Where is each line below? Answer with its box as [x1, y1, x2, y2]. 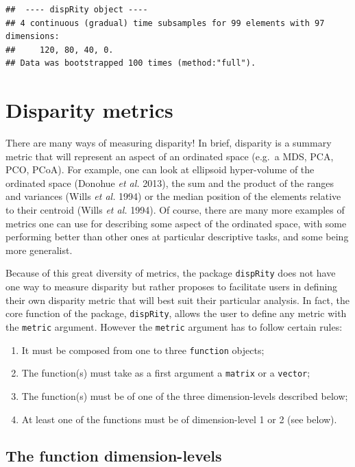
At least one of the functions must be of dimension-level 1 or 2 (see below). [21, 412, 337, 426]
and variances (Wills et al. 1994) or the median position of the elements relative [5, 189, 341, 203]
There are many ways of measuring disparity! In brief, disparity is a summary [5, 136, 332, 150]
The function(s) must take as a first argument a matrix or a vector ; [21, 366, 310, 380]
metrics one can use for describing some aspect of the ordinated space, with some [5, 216, 347, 230]
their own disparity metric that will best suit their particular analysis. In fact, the [5, 292, 350, 307]
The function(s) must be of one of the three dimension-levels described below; [21, 388, 348, 403]
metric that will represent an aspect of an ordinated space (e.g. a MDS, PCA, [5, 149, 334, 163]
